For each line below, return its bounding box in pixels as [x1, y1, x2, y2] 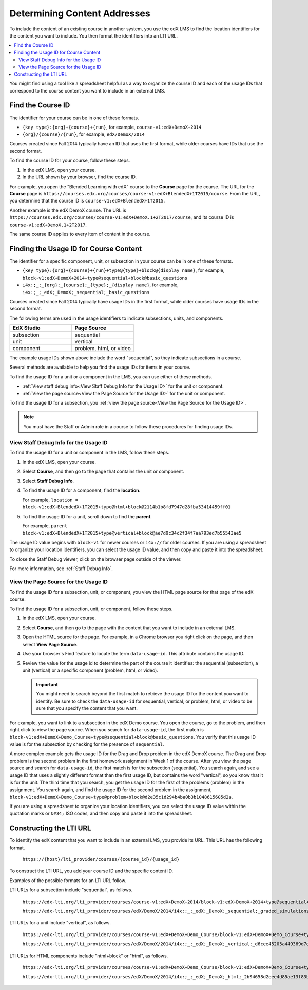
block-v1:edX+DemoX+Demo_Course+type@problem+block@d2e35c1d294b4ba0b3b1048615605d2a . [9, 794, 233, 800]
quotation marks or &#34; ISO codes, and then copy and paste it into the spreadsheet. [9, 810, 192, 817]
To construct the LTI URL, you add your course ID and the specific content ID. [9, 868, 174, 874]
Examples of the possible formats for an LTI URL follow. [9, 877, 127, 884]
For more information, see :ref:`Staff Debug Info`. [9, 565, 113, 572]
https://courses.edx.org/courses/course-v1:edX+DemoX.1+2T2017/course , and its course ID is [9, 214, 234, 221]
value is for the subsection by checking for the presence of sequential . [9, 741, 164, 747]
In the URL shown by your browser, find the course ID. [22, 174, 137, 180]
